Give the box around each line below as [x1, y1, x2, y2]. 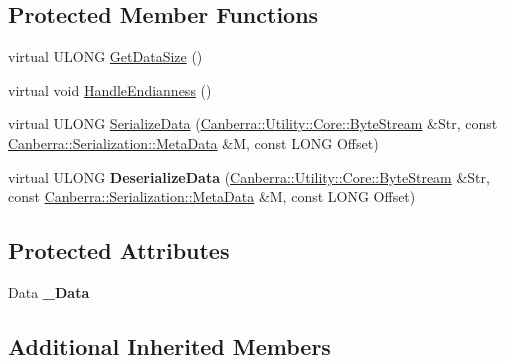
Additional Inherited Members [8, 330, 331, 361]
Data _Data [8, 281, 90, 302]
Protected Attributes [8, 235, 230, 266]
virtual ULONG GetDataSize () [8, 46, 203, 67]
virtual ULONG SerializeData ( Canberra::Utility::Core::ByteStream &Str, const [8, 113, 498, 134]
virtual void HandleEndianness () [8, 79, 212, 100]
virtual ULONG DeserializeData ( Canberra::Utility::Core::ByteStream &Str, [8, 166, 490, 187]
